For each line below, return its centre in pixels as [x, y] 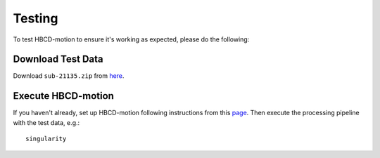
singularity [46, 139]
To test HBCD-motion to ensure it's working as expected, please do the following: [131, 39]
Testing [36, 18]
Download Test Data [58, 59]
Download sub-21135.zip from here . [69, 76]
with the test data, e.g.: [46, 122]
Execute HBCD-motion [63, 96]
